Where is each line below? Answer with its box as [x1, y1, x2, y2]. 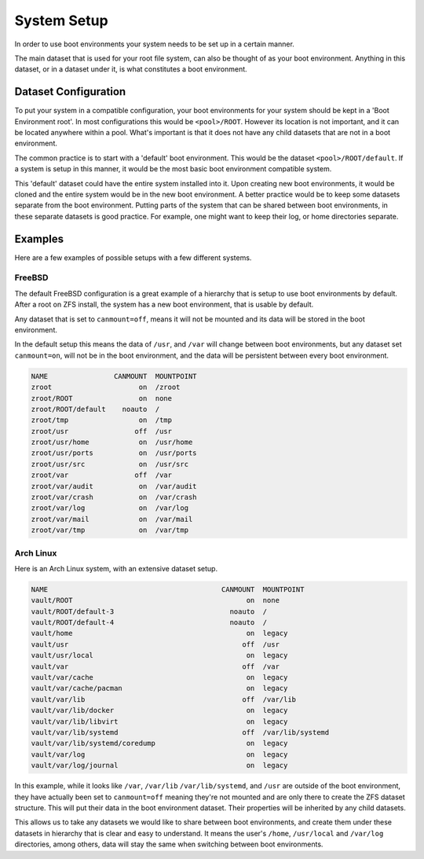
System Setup [14, 12, 109, 29]
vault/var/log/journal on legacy [31, 761, 288, 770]
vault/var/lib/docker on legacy [31, 706, 288, 715]
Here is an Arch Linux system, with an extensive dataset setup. [14, 563, 218, 573]
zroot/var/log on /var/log [31, 504, 188, 512]
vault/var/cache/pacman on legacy [31, 684, 288, 693]
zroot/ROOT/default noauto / [31, 405, 160, 413]
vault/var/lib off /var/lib [31, 695, 297, 703]
